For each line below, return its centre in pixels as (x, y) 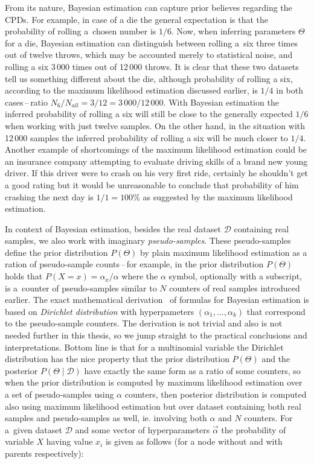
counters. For (268, 418)
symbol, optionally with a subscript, (235, 276)
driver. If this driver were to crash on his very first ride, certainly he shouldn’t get (157, 173)
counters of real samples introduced (235, 288)
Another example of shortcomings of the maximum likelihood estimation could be (156, 149)
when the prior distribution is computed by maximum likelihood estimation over (154, 382)
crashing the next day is (49, 196)
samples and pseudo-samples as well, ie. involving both (106, 418)
